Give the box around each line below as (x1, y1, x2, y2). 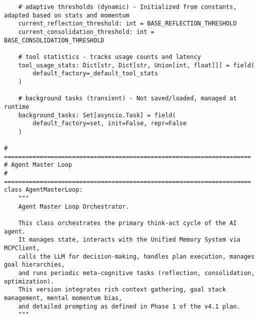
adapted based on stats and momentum (4, 11, 129, 19)
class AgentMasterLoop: (4, 186, 83, 194)
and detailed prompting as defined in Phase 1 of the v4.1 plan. (18, 303, 240, 310)
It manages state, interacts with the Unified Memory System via (18, 236, 240, 244)
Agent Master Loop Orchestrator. (18, 203, 129, 210)
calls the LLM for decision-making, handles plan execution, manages (18, 253, 255, 260)
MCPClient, (4, 245, 40, 252)
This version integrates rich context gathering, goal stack (18, 286, 226, 294)
